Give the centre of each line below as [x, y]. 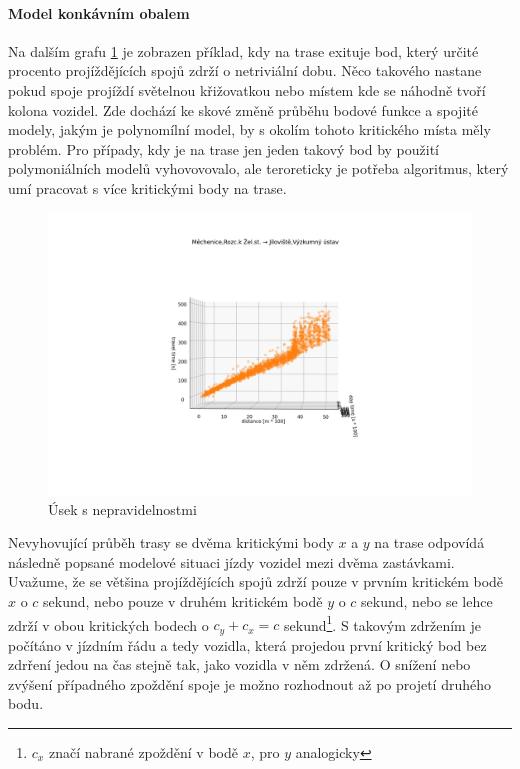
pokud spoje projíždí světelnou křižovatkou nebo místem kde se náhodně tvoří [247, 89]
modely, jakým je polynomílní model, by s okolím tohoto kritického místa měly [249, 129]
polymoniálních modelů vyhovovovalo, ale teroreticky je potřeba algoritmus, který [258, 168]
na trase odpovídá [429, 542]
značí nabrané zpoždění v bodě [143, 751]
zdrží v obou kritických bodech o [108, 624]
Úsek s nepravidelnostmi [122, 508]
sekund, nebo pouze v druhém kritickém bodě [183, 600]
